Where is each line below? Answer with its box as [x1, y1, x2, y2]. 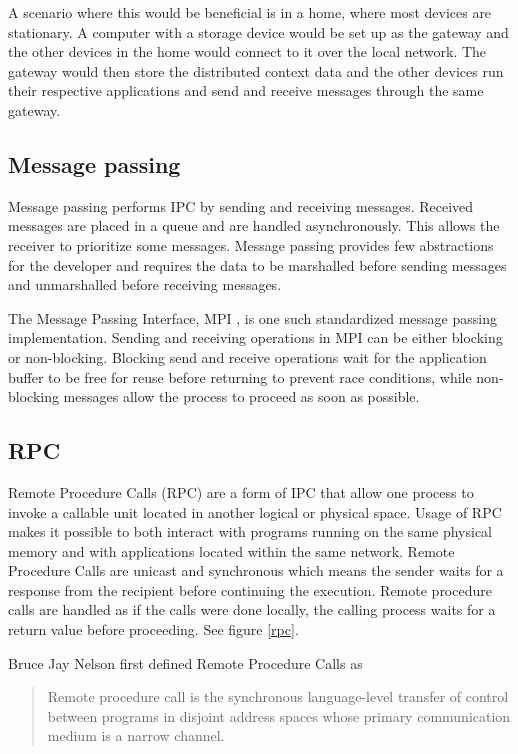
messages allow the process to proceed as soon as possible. [63, 386, 420, 407]
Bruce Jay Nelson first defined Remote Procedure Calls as [8, 652, 363, 673]
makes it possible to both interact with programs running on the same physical [8, 521, 493, 542]
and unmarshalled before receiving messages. [8, 274, 282, 295]
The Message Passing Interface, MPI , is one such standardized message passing [8, 307, 497, 328]
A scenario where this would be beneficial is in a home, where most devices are [8, 2, 492, 22]
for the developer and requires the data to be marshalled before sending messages [8, 254, 507, 275]
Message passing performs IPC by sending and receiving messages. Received [8, 195, 474, 216]
